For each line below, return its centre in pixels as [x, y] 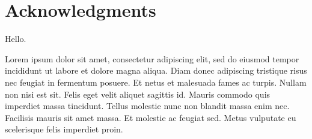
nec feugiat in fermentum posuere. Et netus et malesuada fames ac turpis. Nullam [156, 82]
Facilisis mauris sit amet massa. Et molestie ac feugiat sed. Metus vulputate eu [151, 117]
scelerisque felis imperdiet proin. [64, 129]
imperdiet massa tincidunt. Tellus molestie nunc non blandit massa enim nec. [147, 106]
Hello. [16, 39]
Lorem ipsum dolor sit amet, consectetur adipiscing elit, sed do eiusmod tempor [152, 58]
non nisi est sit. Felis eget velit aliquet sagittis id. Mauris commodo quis [138, 94]
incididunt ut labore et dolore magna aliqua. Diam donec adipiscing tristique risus [156, 70]
